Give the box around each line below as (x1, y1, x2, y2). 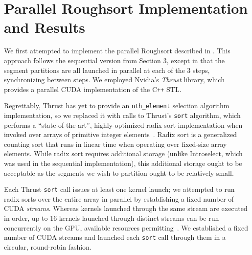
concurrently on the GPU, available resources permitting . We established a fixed (4, 222, 248, 232)
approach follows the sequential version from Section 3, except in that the (4, 55, 225, 65)
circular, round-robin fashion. (4, 241, 92, 252)
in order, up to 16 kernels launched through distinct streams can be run (4, 213, 219, 223)
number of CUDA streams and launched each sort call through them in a (4, 232, 226, 242)
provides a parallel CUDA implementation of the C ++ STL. (4, 84, 182, 94)
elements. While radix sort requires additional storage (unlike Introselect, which (4, 148, 243, 159)
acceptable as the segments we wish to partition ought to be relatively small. (4, 167, 234, 178)
